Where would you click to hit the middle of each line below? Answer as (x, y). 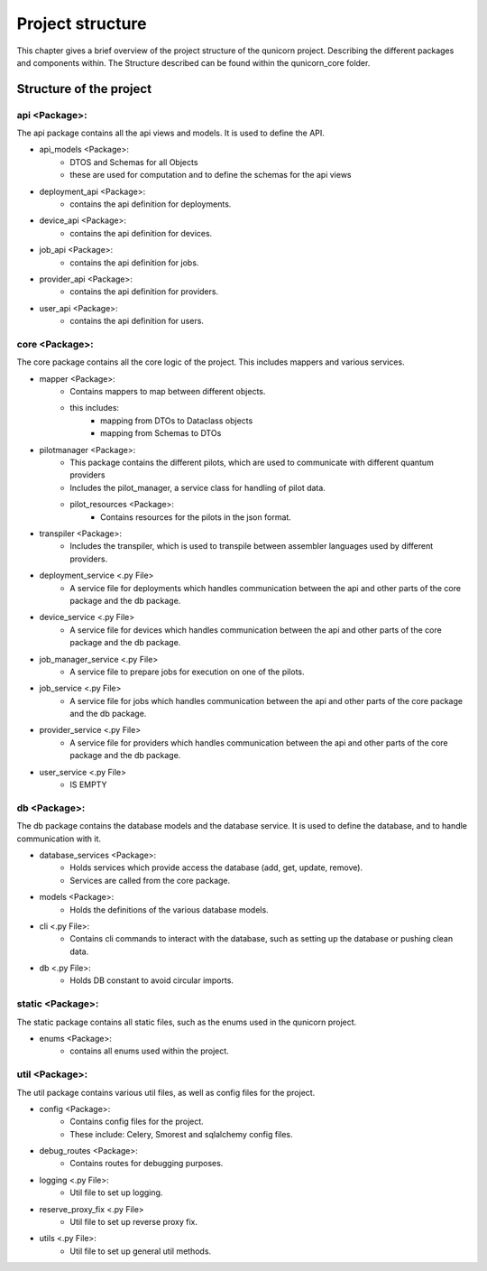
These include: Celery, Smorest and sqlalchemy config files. (181, 1134)
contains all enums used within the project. (149, 1051)
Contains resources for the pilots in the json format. (196, 517)
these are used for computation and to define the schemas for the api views (211, 175)
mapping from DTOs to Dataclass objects (177, 421)
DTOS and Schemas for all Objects (134, 162)
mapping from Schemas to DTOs (161, 433)
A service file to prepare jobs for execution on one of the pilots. (188, 672)
